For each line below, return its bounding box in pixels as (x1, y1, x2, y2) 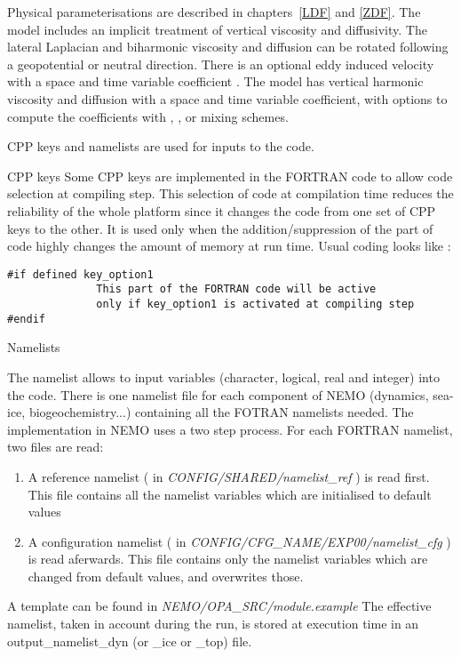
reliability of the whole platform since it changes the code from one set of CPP (7, 201, 436, 220)
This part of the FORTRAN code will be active (96, 283, 377, 296)
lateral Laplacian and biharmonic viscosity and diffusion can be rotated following (7, 37, 449, 56)
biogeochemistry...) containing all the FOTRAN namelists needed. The (28, 403, 414, 421)
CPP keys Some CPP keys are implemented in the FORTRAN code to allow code (7, 166, 453, 185)
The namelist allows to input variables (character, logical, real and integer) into (7, 367, 440, 386)
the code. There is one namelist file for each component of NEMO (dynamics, (7, 385, 429, 404)
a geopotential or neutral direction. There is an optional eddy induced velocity (7, 54, 434, 73)
